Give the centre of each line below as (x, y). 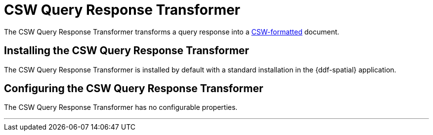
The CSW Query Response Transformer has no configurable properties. (121, 107)
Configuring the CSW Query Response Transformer (134, 89)
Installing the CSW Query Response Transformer (127, 51)
